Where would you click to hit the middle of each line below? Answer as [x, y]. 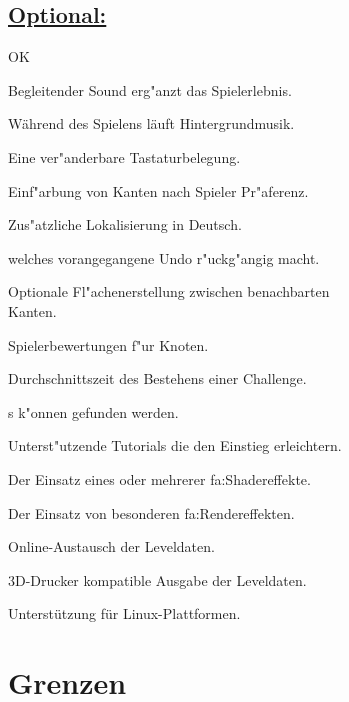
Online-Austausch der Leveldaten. [111, 546]
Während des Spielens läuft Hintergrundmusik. [151, 123]
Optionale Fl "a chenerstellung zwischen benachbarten [169, 291]
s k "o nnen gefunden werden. [93, 411]
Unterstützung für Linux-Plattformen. [124, 613]
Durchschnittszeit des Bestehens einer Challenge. [157, 378]
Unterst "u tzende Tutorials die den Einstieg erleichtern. [175, 445]
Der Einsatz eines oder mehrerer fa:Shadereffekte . [159, 478]
